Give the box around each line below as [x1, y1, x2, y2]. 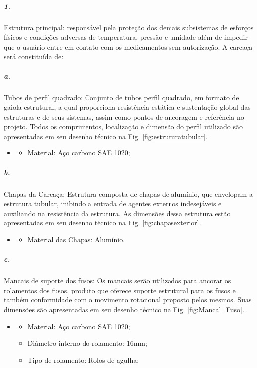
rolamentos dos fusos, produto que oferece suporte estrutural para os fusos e [4, 285, 236, 295]
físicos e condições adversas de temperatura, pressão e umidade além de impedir [4, 32, 248, 42]
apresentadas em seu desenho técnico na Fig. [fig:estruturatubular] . [4, 131, 208, 141]
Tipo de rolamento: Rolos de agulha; [27, 354, 139, 365]
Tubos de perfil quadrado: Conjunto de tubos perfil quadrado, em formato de [4, 92, 239, 102]
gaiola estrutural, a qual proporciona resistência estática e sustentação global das [4, 102, 251, 112]
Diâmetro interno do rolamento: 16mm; [27, 338, 147, 348]
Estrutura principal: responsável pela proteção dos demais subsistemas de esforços [4, 22, 254, 32]
